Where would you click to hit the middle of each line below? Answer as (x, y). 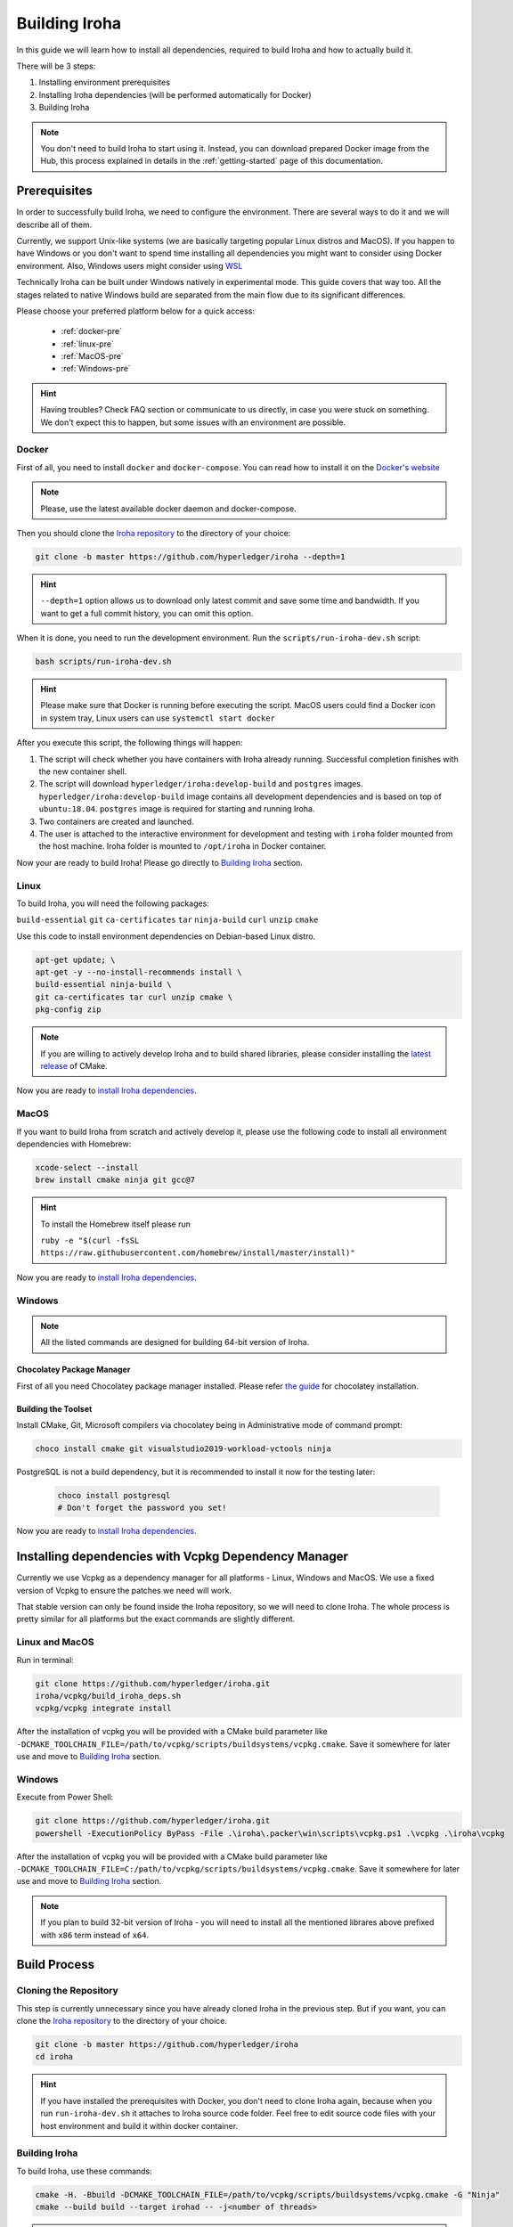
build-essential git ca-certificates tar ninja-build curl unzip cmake (167, 920)
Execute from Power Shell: (65, 1797)
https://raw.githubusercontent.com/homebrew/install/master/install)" (198, 1253)
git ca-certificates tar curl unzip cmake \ (134, 997)
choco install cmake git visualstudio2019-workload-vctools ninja (183, 1448)
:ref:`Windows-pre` (96, 369)
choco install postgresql (114, 1495)
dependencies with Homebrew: (74, 1144)
